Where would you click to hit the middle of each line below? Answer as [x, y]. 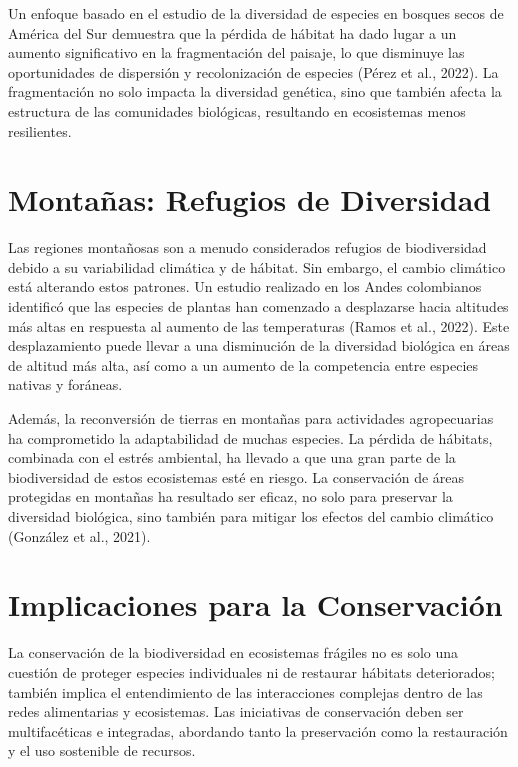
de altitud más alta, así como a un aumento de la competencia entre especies [243, 364]
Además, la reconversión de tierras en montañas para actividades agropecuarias [251, 418]
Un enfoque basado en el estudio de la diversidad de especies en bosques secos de [256, 13]
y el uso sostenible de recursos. [102, 750]
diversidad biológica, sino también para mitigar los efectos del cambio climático [251, 516]
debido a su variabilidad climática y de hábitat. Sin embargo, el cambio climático [257, 266]
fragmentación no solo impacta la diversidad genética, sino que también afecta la [255, 91]
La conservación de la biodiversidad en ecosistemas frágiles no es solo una [233, 652]
